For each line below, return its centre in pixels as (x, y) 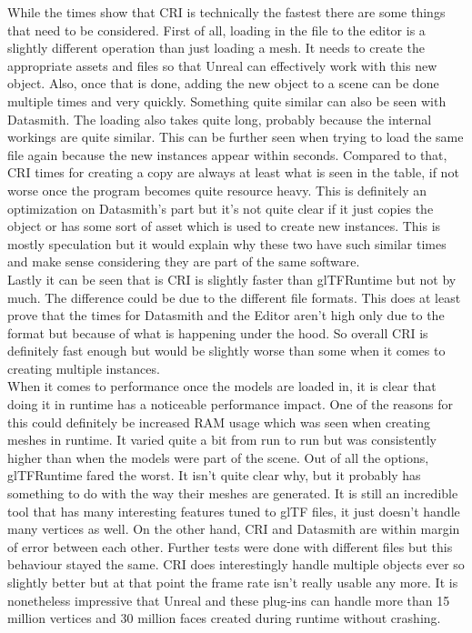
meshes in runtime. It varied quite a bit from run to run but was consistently (222, 440)
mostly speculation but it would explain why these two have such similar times (227, 243)
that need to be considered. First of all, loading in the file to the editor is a (216, 30)
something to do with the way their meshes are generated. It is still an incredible (233, 493)
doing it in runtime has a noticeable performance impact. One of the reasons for (231, 404)
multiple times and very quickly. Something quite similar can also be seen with (227, 100)
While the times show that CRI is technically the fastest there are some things (226, 12)
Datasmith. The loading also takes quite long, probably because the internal (220, 119)
